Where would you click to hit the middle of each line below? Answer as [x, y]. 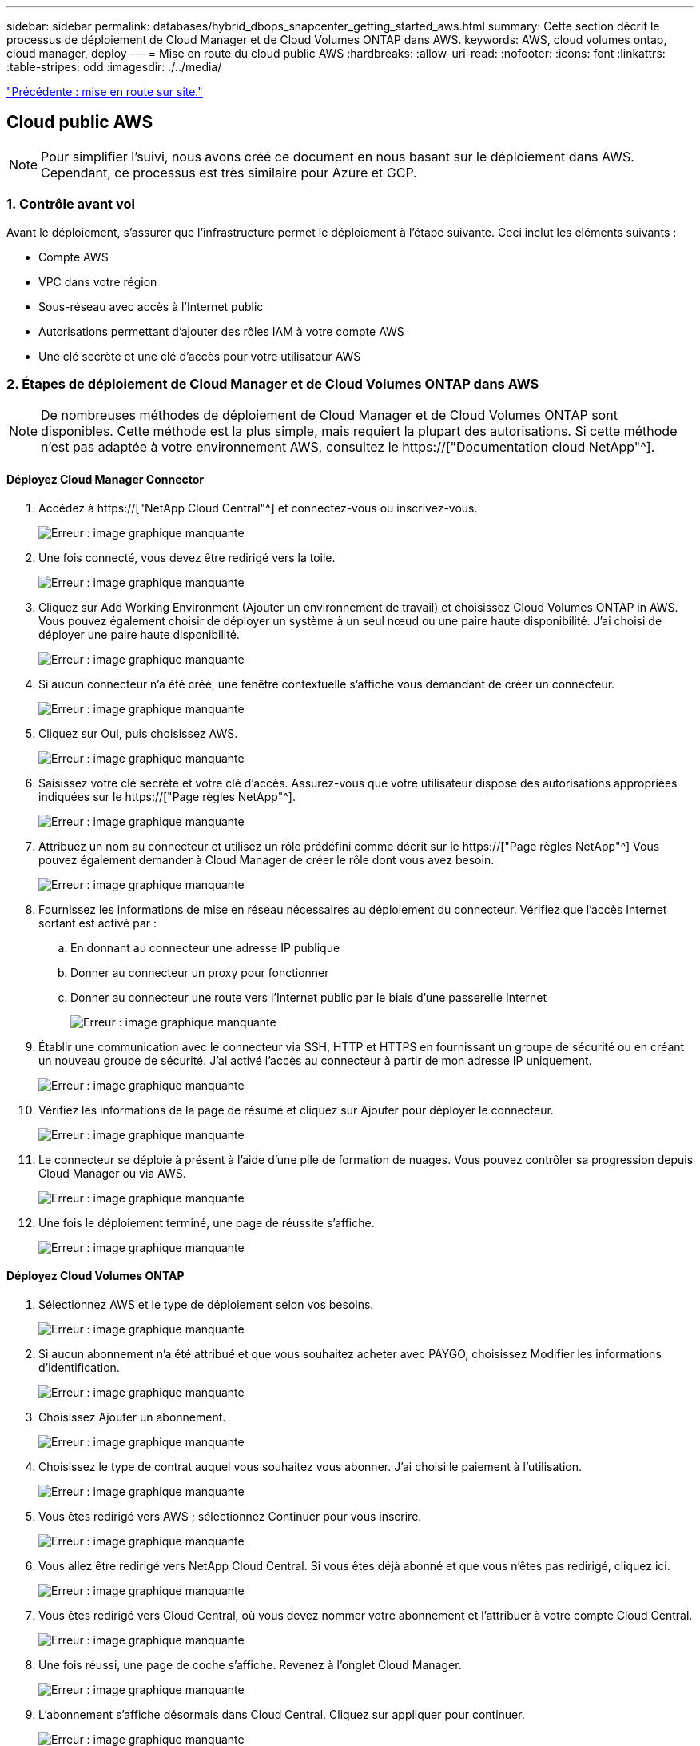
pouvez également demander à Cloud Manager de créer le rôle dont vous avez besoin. [266, 859]
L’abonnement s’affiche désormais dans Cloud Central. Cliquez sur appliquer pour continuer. [282, 1714]
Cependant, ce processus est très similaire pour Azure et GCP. [229, 172]
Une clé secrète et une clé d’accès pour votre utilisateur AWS [200, 356]
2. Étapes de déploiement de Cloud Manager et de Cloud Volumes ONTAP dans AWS [273, 383]
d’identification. [79, 1367]
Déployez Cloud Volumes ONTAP [95, 1276]
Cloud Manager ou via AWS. [112, 1173]
